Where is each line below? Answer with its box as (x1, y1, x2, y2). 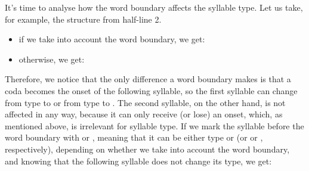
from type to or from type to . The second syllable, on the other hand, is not (5, 96, 286, 108)
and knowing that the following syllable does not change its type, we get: (5, 154, 272, 167)
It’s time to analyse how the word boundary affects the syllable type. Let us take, (5, 1, 303, 13)
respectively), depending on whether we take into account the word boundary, (5, 142, 290, 155)
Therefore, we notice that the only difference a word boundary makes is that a (5, 73, 291, 85)
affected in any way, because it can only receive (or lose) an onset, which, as (5, 108, 283, 120)
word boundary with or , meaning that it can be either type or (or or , (5, 131, 263, 144)
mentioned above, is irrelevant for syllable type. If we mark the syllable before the (5, 119, 304, 132)
